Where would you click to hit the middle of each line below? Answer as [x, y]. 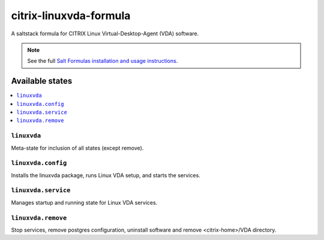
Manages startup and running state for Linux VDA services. [84, 202]
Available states [42, 81]
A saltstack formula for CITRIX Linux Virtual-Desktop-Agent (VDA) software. [105, 34]
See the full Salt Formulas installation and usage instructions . [103, 61]
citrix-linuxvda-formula [71, 16]
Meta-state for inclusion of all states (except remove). [77, 148]
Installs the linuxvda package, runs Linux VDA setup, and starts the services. [106, 175]
